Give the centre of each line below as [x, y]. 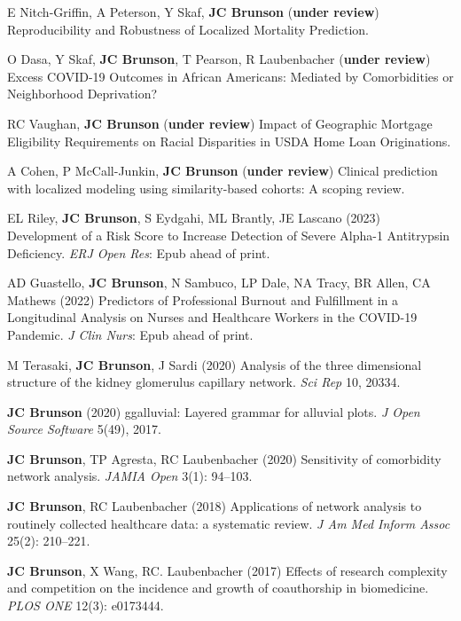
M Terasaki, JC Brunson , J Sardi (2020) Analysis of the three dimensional [215, 364]
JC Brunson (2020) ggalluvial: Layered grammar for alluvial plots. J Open [214, 411]
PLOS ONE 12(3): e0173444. [86, 605]
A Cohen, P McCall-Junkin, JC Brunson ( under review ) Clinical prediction [223, 171]
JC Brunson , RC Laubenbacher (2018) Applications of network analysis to [215, 506]
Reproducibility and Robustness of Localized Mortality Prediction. [188, 29]
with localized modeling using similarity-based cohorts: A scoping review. [206, 188]
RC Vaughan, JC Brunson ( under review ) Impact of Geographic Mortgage [220, 123]
